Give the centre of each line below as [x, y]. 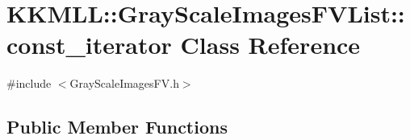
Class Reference [270, 45]
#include [29, 83]
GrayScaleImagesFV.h [124, 83]
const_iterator [89, 45]
